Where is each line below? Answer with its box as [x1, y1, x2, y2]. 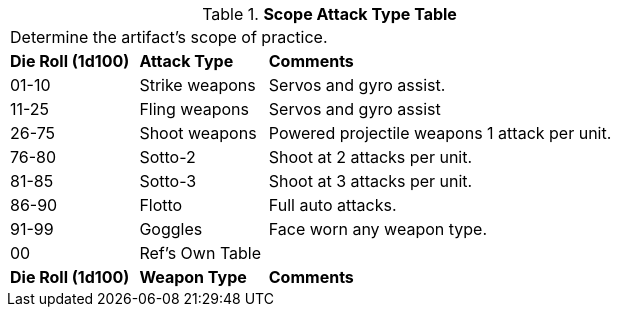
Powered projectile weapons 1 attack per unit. [268, 123, 612, 143]
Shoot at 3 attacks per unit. [268, 171, 473, 191]
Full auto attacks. [268, 195, 397, 215]
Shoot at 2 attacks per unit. [268, 147, 473, 167]
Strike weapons [139, 75, 256, 95]
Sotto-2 [139, 147, 196, 167]
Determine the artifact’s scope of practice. [10, 27, 328, 47]
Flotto [139, 195, 183, 215]
